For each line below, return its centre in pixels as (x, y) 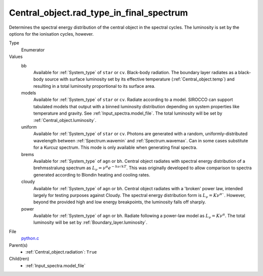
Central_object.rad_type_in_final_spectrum (99, 13)
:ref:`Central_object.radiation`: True (61, 252)
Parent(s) (18, 245)
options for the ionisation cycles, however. (51, 34)
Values (16, 57)
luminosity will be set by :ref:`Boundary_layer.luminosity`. (90, 222)
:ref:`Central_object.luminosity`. (65, 120)
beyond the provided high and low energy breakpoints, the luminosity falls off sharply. (120, 202)
